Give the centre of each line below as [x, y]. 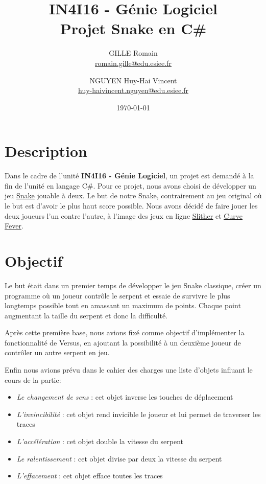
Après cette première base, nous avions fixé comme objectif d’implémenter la [125, 332]
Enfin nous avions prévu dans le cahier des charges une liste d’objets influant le [129, 370]
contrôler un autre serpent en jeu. [57, 352]
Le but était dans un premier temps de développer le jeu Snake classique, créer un [133, 285]
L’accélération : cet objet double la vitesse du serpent [100, 441]
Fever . [14, 226]
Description [46, 151]
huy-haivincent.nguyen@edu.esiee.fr [133, 90]
